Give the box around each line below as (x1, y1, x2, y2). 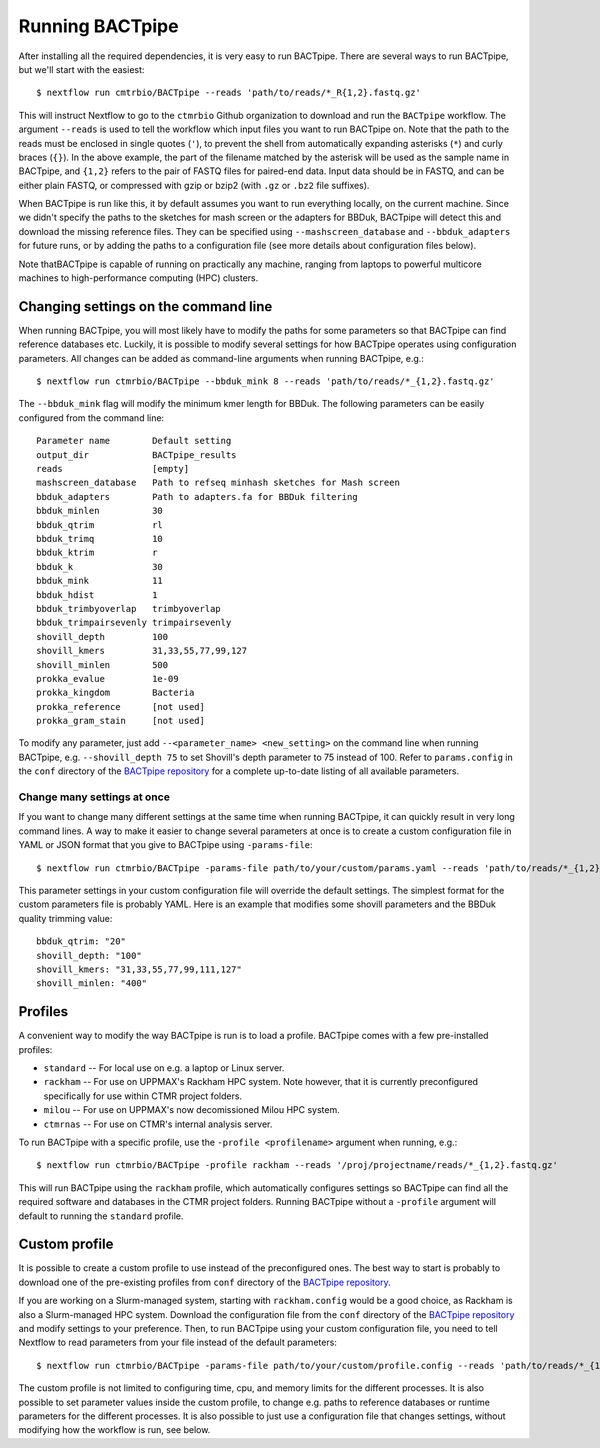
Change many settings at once (18, 790, 170, 804)
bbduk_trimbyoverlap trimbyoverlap (36, 603, 222, 614)
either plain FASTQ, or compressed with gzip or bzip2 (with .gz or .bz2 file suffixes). (18, 179, 370, 191)
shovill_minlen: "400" (36, 978, 148, 989)
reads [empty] (36, 463, 190, 475)
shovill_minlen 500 (36, 659, 169, 670)
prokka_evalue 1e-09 (36, 673, 179, 684)
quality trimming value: (18, 912, 113, 924)
